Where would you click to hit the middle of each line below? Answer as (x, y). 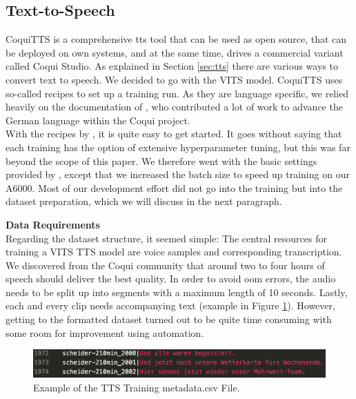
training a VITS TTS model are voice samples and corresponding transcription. (174, 252)
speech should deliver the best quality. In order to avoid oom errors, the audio (171, 279)
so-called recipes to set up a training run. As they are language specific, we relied (177, 93)
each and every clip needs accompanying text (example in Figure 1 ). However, (170, 305)
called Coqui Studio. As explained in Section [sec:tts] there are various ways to (172, 66)
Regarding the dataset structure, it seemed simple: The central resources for (166, 238)
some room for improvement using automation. (105, 332)
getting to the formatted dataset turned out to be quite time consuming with (169, 319)
